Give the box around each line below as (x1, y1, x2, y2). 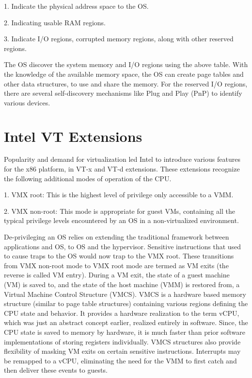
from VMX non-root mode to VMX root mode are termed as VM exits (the (4, 260, 229, 270)
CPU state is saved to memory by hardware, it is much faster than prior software (4, 326, 245, 337)
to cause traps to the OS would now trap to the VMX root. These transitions (4, 251, 234, 261)
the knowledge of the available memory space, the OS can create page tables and (4, 69, 244, 79)
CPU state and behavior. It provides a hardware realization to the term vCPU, (4, 308, 239, 318)
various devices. (4, 97, 50, 107)
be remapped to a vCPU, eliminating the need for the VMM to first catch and (4, 355, 237, 365)
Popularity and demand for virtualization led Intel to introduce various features (4, 154, 240, 164)
